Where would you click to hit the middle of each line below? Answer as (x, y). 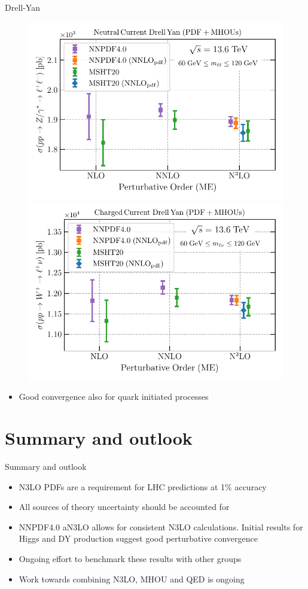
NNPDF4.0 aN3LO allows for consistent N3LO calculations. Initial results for (161, 526)
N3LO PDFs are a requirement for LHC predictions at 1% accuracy (143, 486)
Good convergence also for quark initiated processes (114, 397)
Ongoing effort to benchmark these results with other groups (130, 559)
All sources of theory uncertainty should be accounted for (124, 507)
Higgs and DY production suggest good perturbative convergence (138, 538)
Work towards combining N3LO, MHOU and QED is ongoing (132, 579)
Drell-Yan (22, 7)
